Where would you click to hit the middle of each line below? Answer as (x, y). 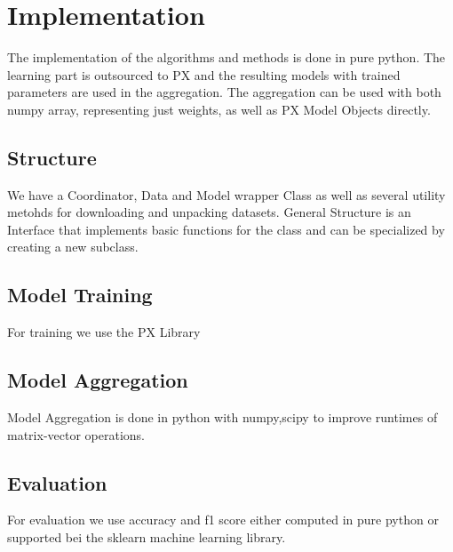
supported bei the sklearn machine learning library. (147, 537)
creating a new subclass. (73, 247)
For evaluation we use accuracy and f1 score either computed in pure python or (223, 520)
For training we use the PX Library (104, 332)
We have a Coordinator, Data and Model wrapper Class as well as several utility (226, 194)
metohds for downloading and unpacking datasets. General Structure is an (209, 212)
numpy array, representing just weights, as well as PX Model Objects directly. (219, 109)
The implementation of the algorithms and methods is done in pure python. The (226, 57)
